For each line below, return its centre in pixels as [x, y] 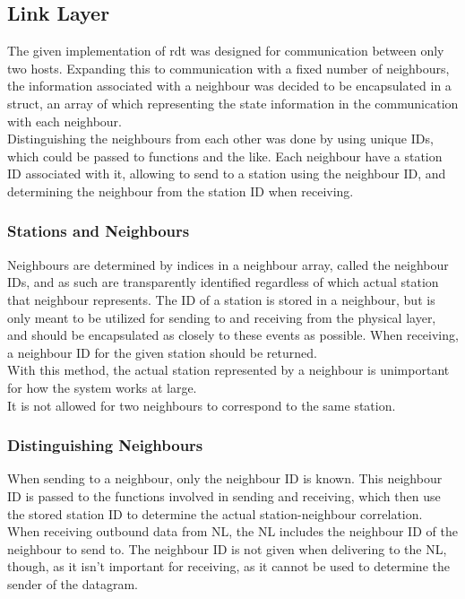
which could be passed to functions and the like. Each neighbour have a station [225, 156]
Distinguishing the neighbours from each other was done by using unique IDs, [220, 139]
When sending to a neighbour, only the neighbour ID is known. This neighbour [225, 478]
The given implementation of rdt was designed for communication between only [226, 51]
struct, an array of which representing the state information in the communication [233, 103]
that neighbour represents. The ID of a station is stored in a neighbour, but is [221, 299]
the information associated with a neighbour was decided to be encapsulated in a [229, 86]
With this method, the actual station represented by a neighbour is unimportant [228, 370]
